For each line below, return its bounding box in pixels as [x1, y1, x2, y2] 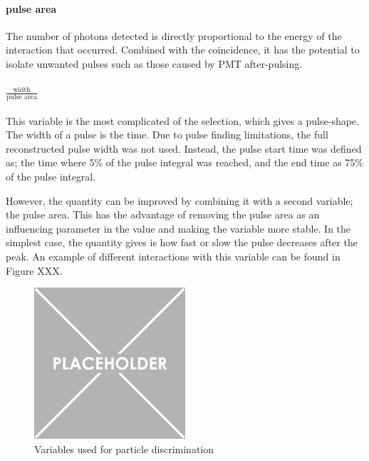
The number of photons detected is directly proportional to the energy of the [6, 28, 342, 43]
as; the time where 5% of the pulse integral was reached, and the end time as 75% [6, 155, 364, 170]
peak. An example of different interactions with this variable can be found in [6, 248, 341, 263]
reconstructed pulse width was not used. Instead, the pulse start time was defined [6, 141, 362, 156]
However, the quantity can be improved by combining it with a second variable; [6, 193, 353, 208]
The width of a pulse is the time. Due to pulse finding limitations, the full [6, 127, 328, 142]
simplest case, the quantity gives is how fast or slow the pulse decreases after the [6, 235, 358, 250]
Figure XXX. [6, 263, 63, 278]
